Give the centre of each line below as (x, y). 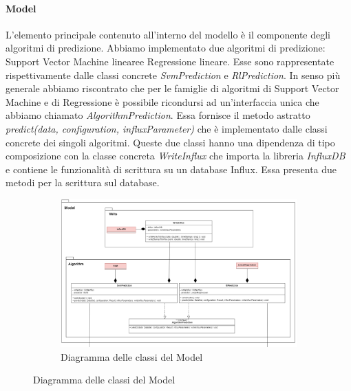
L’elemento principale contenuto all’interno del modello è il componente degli (168, 34)
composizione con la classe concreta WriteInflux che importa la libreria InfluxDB (175, 156)
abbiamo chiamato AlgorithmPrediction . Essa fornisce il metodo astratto (158, 115)
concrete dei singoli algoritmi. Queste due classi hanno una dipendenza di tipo (170, 142)
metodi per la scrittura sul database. (83, 182)
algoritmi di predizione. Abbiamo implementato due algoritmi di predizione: (166, 48)
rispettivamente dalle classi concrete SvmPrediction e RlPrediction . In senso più (173, 75)
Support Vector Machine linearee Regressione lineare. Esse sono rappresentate (170, 61)
